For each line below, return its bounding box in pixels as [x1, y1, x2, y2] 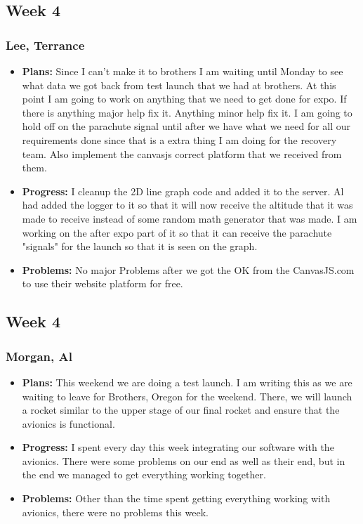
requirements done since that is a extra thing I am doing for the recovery [22, 132, 337, 147]
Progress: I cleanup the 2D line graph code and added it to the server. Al [22, 183, 344, 198]
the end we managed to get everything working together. [22, 467, 266, 482]
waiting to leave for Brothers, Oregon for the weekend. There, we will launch [22, 388, 352, 403]
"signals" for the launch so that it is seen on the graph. [22, 239, 258, 254]
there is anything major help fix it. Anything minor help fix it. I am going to [22, 105, 352, 119]
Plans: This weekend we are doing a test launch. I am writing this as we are [22, 374, 352, 389]
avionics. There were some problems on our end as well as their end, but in [22, 453, 345, 468]
